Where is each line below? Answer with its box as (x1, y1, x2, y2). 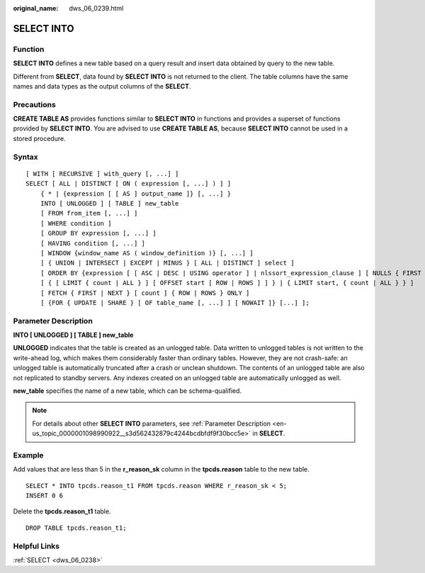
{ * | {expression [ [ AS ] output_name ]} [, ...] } (40, 189, 232, 198)
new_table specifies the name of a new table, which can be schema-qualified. (13, 386, 242, 395)
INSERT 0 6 (25, 491, 64, 500)
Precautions (13, 99, 56, 109)
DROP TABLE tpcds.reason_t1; (25, 523, 127, 532)
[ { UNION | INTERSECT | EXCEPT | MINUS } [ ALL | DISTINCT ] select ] (40, 259, 295, 267)
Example (13, 450, 44, 460)
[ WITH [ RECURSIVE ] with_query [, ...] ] (25, 169, 179, 177)
